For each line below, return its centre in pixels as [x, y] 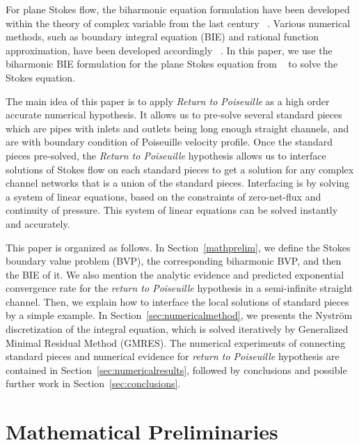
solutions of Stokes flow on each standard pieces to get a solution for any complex [180, 169]
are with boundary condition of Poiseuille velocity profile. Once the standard [169, 142]
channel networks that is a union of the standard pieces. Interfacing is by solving [178, 183]
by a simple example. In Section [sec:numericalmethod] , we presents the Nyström [179, 315]
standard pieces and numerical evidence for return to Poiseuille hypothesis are [173, 356]
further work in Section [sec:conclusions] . [93, 383]
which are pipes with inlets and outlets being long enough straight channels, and [177, 128]
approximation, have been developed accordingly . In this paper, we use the [169, 50]
